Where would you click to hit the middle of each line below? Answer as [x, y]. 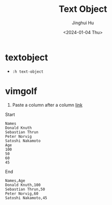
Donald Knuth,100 [23, 185]
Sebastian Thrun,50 [25, 189]
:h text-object [28, 72]
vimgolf [21, 91]
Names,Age [15, 181]
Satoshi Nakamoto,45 [26, 198]
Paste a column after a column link [47, 105]
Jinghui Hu [83, 23]
